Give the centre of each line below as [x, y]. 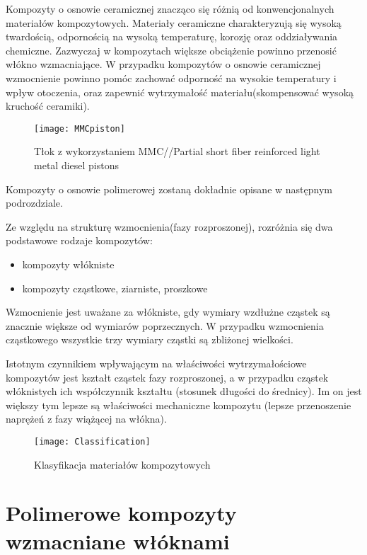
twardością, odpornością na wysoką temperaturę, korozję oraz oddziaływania [172, 36]
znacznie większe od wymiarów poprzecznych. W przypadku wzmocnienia [165, 325]
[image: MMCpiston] [80, 128]
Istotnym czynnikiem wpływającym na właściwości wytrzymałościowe [156, 363]
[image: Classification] [92, 441]
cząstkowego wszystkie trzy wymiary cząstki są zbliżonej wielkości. [150, 339]
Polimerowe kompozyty [121, 513]
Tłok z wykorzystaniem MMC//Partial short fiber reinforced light [177, 151]
